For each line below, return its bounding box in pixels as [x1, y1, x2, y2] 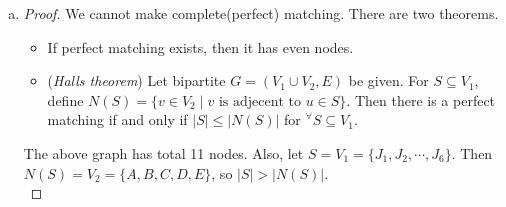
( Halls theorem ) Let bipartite [47, 70, 226, 91]
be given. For [348, 70, 429, 91]
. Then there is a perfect [346, 89, 496, 110]
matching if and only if [47, 109, 188, 130]
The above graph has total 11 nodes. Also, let [23, 142, 304, 163]
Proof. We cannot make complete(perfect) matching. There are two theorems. [23, 3, 499, 23]
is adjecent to [218, 94, 301, 109]
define [47, 89, 84, 110]
